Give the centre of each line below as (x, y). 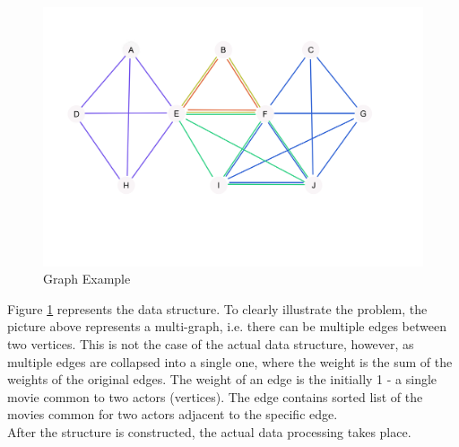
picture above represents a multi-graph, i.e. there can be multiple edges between (227, 326)
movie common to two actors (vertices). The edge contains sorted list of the (215, 396)
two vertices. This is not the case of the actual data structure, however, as (211, 343)
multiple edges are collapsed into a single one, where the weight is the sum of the (230, 361)
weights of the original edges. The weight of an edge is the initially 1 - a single (222, 379)
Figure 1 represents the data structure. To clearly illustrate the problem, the (217, 308)
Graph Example (87, 279)
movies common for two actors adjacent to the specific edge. (173, 414)
